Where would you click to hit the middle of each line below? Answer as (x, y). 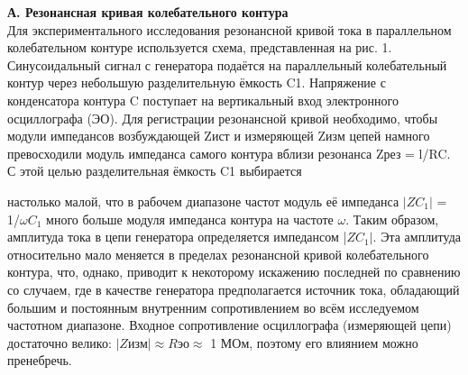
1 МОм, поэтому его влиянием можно (314, 342)
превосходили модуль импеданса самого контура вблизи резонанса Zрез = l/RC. (229, 153)
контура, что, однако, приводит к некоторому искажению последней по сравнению (234, 272)
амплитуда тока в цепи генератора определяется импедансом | (177, 237)
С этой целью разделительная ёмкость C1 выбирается (155, 171)
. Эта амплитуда (417, 237)
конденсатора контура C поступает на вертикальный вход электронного (203, 100)
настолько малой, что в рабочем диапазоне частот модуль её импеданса (203, 201)
